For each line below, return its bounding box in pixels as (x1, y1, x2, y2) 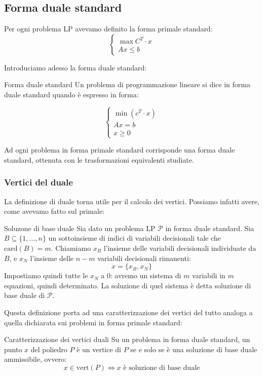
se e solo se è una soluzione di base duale (130, 344, 257, 354)
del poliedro (30, 344, 67, 354)
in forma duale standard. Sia (165, 222, 254, 233)
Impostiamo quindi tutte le (4, 270, 88, 281)
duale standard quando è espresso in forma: (4, 89, 139, 99)
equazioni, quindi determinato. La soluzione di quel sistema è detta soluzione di (4, 280, 251, 290)
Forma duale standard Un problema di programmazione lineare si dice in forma (4, 79, 250, 90)
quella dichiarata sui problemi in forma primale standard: (4, 317, 182, 327)
